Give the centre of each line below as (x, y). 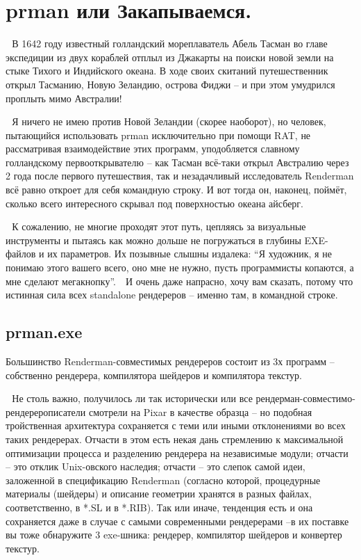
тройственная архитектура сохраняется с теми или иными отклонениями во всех (176, 425)
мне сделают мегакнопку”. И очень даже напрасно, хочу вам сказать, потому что (179, 281)
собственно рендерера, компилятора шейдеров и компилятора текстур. (154, 375)
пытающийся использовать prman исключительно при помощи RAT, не (158, 135)
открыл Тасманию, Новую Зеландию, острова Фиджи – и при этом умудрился (170, 84)
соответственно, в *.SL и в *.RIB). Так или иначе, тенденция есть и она (159, 507)
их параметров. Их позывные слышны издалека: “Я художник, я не (190, 254)
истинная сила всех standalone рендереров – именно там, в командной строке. (172, 295)
